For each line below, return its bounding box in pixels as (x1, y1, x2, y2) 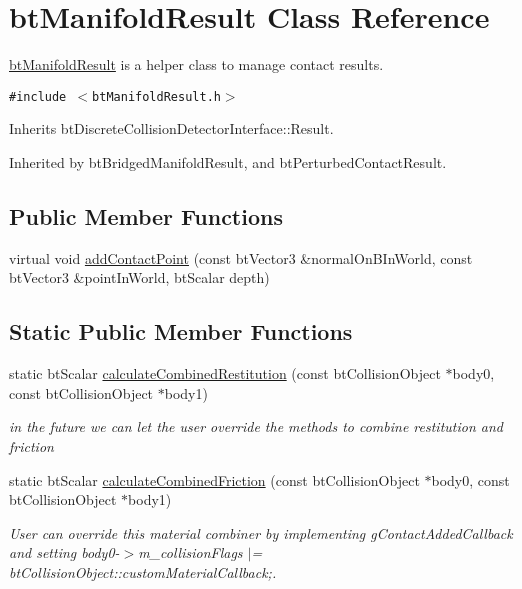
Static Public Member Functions (9, 316, 353, 347)
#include (9, 89, 67, 104)
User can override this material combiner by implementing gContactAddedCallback (9, 522, 513, 543)
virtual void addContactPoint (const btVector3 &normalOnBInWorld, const (9, 247, 473, 268)
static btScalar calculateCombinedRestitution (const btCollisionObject (9, 363, 441, 384)
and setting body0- (9, 542, 120, 563)
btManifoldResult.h (92, 89, 221, 104)
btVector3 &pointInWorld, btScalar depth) (9, 267, 270, 288)
